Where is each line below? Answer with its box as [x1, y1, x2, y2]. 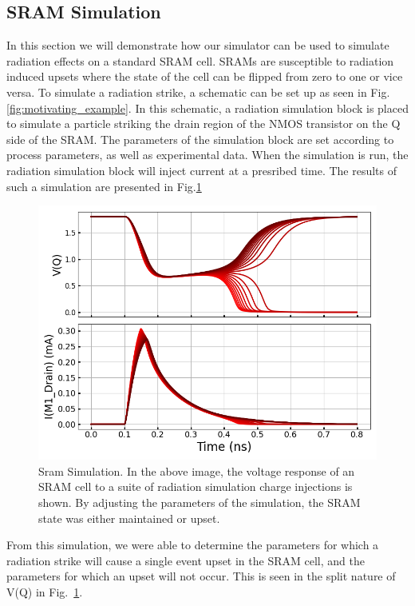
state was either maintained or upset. [38, 509, 220, 526]
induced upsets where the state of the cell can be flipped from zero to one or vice [6, 68, 403, 85]
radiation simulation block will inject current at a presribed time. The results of [6, 161, 397, 178]
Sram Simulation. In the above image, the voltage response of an [38, 462, 355, 479]
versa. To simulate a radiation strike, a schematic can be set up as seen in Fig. [6, 83, 390, 100]
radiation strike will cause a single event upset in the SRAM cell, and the [6, 552, 365, 568]
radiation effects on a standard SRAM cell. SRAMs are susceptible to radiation [6, 52, 394, 69]
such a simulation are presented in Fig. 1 [6, 177, 202, 194]
